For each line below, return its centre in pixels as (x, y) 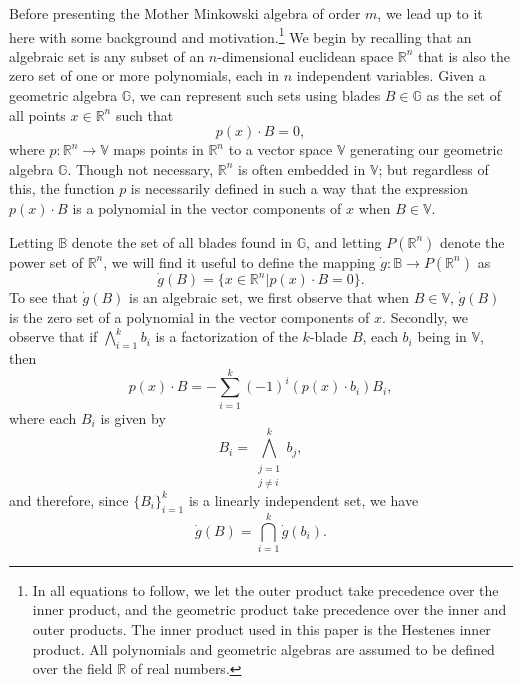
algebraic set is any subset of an (107, 55)
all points (37, 114)
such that (144, 114)
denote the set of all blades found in (182, 241)
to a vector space (280, 149)
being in (442, 336)
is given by (133, 417)
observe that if (53, 336)
